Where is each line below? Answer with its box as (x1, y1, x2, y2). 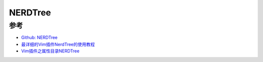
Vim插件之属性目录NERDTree (21, 48, 80, 54)
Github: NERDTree (21, 35, 58, 40)
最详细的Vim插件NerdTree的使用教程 (21, 41, 95, 47)
